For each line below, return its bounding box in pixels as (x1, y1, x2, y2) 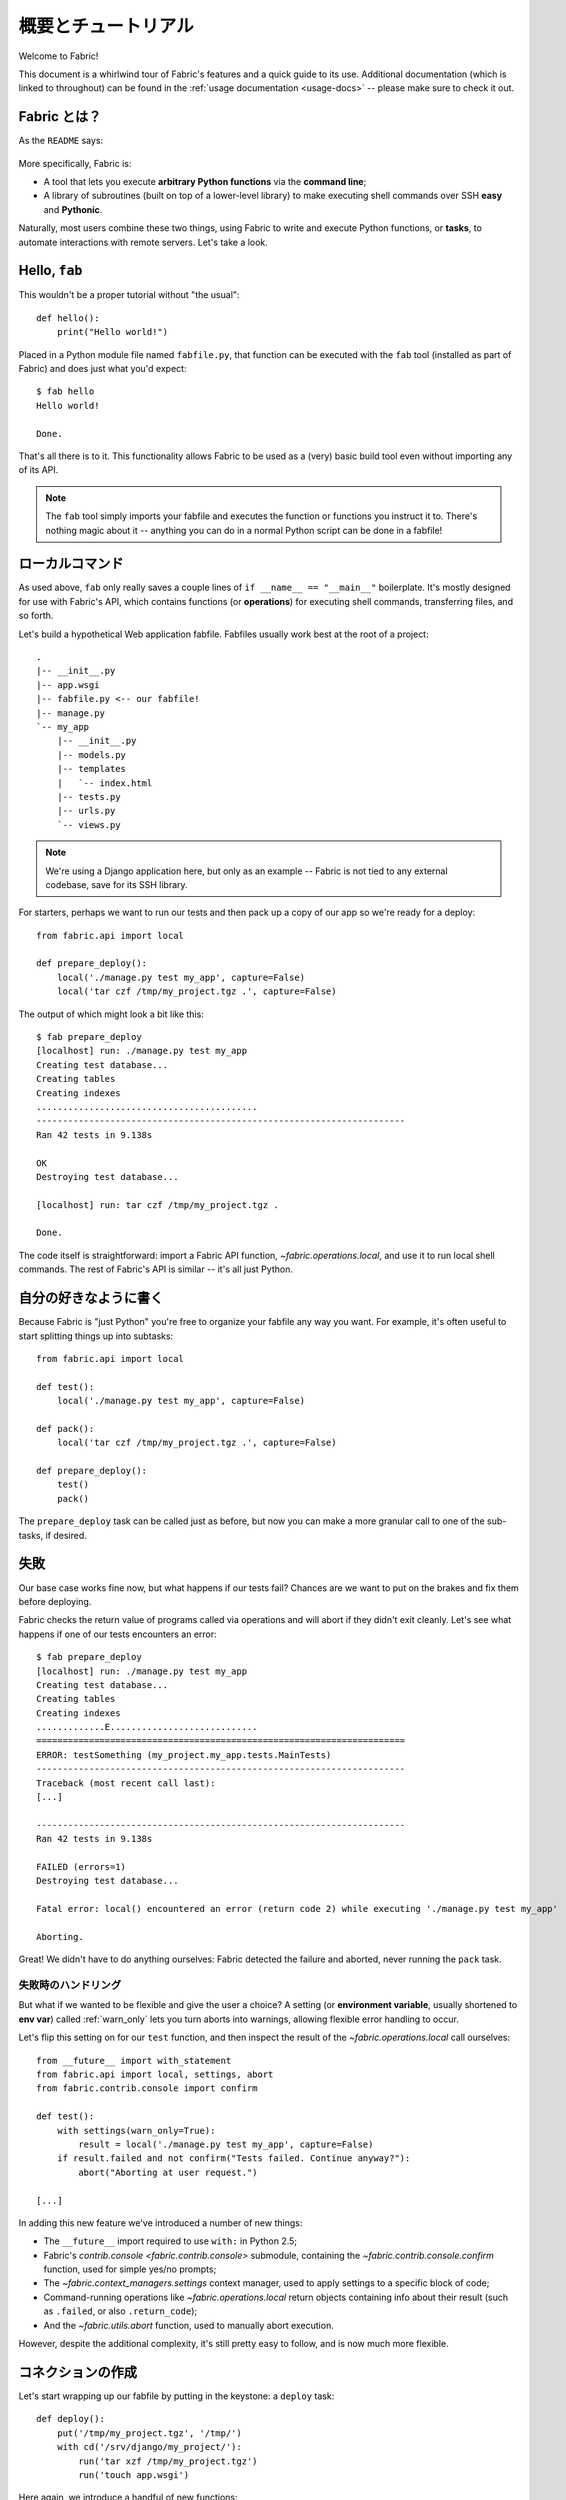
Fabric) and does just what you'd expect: (18, 363, 187, 375)
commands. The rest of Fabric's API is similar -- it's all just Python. (18, 1263, 294, 1275)
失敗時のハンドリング (18, 1978, 122, 1992)
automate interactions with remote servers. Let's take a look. (18, 236, 269, 248)
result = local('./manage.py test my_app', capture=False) (78, 2138, 374, 2150)
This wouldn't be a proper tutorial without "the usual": (18, 289, 240, 301)
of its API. (18, 464, 59, 476)
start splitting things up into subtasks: (18, 1330, 174, 1342)
